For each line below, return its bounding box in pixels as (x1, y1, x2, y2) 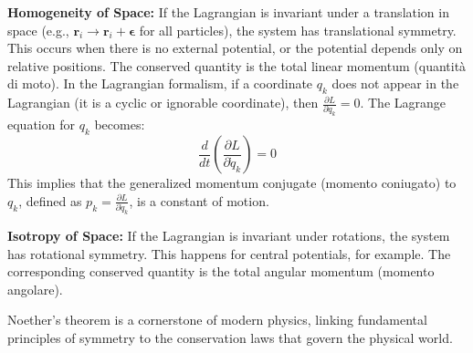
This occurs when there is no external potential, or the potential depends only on (7, 38, 463, 57)
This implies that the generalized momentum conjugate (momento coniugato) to (7, 173, 457, 192)
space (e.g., (7, 20, 69, 39)
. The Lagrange (360, 93, 447, 112)
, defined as (18, 191, 82, 210)
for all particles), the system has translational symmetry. (139, 20, 457, 39)
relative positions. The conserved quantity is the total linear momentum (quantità (7, 56, 467, 75)
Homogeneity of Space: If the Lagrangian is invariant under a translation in (7, 3, 449, 21)
